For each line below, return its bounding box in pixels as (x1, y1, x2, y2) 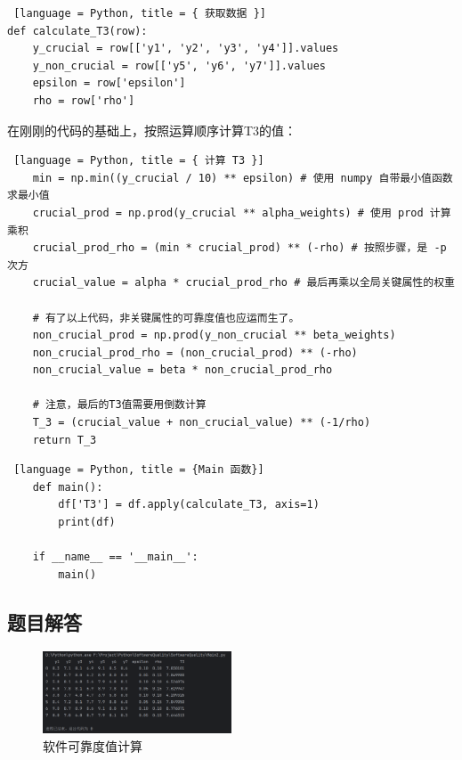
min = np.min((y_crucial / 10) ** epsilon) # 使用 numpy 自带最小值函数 (32, 171, 453, 184)
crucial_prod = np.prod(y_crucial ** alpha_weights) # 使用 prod (32, 206, 424, 219)
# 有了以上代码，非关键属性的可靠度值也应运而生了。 (32, 311, 300, 324)
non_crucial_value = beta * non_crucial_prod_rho (32, 364, 333, 377)
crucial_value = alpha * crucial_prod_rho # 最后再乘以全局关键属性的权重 (32, 276, 455, 290)
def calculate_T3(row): (7, 24, 148, 37)
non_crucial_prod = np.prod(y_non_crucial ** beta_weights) (32, 329, 396, 342)
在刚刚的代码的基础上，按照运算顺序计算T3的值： (7, 120, 297, 139)
